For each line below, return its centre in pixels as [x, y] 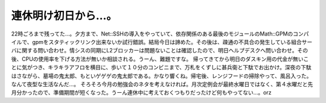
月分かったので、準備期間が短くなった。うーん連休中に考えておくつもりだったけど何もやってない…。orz [141, 93]
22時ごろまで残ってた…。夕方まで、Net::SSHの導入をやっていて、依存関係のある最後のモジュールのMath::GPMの [152, 34]
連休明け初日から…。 [64, 16]
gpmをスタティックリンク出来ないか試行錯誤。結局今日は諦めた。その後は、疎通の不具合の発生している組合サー [172, 42]
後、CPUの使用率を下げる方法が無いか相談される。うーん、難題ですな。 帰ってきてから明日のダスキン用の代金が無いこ [160, 59]
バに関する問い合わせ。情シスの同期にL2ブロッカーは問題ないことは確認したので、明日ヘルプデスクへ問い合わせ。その [159, 51]
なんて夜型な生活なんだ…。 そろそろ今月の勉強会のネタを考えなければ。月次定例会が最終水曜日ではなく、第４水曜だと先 [162, 84]
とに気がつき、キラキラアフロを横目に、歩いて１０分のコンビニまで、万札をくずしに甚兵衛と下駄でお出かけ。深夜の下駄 [161, 67]
